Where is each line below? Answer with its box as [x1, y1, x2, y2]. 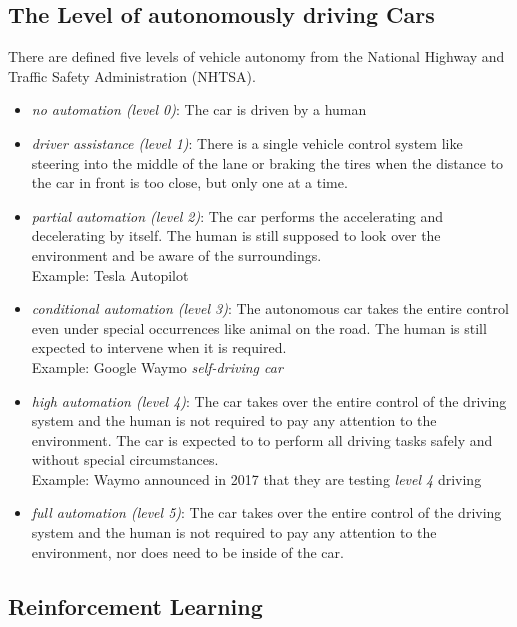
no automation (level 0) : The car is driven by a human [31, 99, 367, 120]
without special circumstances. [31, 449, 219, 470]
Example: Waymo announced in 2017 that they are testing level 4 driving [31, 468, 482, 489]
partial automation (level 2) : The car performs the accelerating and [31, 205, 444, 226]
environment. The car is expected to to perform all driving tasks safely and [31, 429, 493, 450]
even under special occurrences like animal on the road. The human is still [31, 317, 487, 338]
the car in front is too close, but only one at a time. [31, 172, 348, 193]
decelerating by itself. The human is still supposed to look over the [31, 225, 441, 246]
